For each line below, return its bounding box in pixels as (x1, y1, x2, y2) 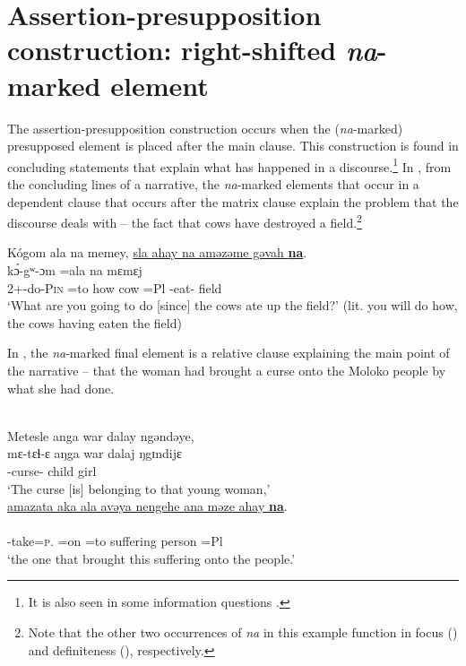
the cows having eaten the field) (7, 313, 182, 332)
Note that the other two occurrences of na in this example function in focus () (28, 623, 458, 642)
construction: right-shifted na (7, 31, 377, 69)
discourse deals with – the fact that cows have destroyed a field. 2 (7, 211, 362, 231)
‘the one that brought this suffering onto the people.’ (7, 549, 296, 567)
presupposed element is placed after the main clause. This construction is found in (7, 136, 459, 155)
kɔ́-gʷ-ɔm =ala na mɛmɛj (7, 260, 142, 279)
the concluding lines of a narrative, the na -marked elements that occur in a (7, 174, 419, 193)
